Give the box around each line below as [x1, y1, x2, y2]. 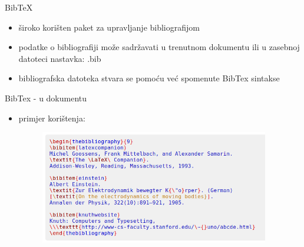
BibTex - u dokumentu [5, 91, 87, 104]
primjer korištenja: [18, 111, 85, 124]
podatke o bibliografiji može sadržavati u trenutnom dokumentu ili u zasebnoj [18, 41, 300, 53]
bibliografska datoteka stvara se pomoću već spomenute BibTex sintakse [18, 72, 280, 84]
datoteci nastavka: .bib [18, 52, 101, 64]
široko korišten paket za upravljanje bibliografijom [18, 21, 200, 33]
